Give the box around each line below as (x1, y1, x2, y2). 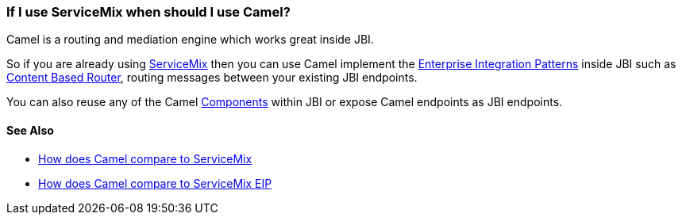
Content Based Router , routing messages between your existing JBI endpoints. (6, 70, 418, 85)
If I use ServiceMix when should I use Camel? (6, 4, 291, 20)
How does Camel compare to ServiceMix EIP (38, 176, 272, 190)
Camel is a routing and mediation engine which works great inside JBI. (6, 32, 374, 47)
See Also (6, 123, 54, 137)
